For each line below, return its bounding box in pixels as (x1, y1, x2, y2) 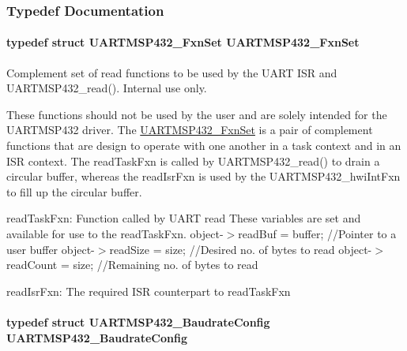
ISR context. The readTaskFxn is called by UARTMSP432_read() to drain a (6, 152, 380, 169)
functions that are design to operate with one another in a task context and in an (6, 137, 401, 154)
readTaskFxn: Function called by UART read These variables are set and (6, 210, 361, 226)
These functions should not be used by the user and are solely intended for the (6, 106, 387, 122)
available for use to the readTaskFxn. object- (6, 225, 224, 241)
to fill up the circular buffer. (6, 183, 142, 200)
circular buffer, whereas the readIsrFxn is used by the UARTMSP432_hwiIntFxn (6, 168, 401, 185)
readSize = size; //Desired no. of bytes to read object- (109, 241, 372, 257)
